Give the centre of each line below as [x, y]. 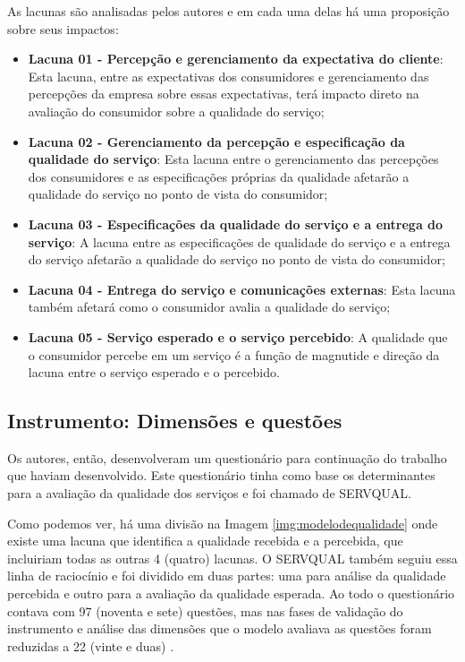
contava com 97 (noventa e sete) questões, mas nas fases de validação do [205, 610]
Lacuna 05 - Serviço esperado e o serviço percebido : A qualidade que [238, 336]
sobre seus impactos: [63, 28]
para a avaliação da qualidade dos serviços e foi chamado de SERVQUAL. [209, 493]
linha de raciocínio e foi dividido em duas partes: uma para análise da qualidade [227, 576]
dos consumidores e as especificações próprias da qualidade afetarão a [219, 176]
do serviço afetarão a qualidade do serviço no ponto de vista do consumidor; [237, 259]
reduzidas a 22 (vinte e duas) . [91, 645]
